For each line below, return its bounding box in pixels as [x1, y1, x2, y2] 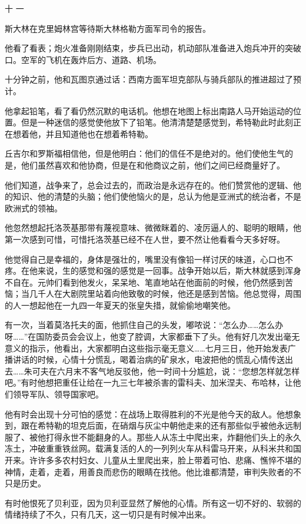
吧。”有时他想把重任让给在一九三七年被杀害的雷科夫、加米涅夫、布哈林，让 [5, 376, 293, 389]
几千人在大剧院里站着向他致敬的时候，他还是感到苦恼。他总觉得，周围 [29, 287, 301, 300]
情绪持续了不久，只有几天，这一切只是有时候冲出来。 [5, 508, 211, 520]
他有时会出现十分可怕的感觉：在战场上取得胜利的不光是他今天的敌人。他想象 [5, 407, 301, 420]
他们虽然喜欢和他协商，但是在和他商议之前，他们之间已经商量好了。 [21, 158, 285, 171]
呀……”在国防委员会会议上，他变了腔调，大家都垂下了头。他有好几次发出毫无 [5, 330, 300, 343]
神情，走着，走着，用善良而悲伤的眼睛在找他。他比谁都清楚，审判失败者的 [5, 465, 293, 477]
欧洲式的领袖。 [5, 201, 62, 214]
